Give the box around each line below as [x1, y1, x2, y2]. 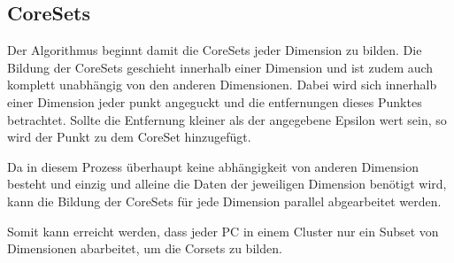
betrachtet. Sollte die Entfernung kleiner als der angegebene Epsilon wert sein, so [7, 110, 447, 128]
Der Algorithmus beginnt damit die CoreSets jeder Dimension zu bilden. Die [7, 41, 422, 59]
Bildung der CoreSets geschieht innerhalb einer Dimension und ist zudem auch [7, 58, 434, 76]
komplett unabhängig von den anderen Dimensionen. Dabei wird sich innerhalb [7, 75, 437, 94]
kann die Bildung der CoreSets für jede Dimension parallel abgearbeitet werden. [7, 191, 442, 210]
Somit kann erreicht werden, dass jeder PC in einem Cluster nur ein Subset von [7, 221, 439, 240]
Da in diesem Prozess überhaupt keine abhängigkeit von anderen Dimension [7, 157, 419, 175]
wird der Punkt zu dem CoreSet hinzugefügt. [7, 128, 251, 146]
